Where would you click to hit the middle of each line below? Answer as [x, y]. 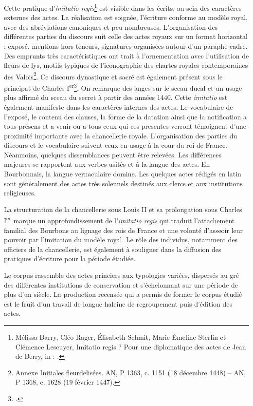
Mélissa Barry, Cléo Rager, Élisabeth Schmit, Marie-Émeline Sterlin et [121, 337]
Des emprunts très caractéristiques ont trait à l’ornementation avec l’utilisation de [126, 55]
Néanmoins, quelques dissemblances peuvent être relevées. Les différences [113, 154]
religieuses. [20, 193]
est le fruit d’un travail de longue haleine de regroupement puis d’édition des [118, 303]
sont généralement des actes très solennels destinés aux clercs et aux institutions [123, 183]
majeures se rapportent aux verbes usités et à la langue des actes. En [107, 164]
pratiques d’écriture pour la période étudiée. [70, 259]
